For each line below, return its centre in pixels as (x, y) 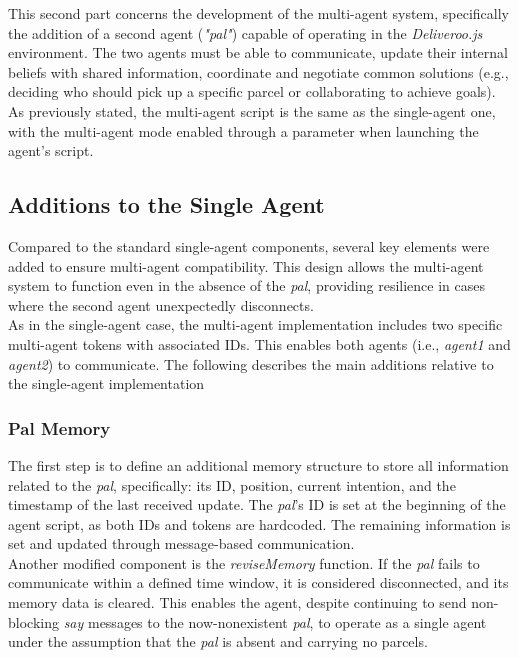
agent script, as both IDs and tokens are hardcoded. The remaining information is (259, 523)
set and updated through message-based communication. (181, 543)
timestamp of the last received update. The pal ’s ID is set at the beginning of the (257, 504)
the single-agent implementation (106, 383)
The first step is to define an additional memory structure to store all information (258, 464)
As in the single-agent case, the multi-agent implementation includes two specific (255, 324)
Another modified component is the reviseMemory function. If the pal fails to (244, 562)
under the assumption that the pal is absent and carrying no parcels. (218, 641)
